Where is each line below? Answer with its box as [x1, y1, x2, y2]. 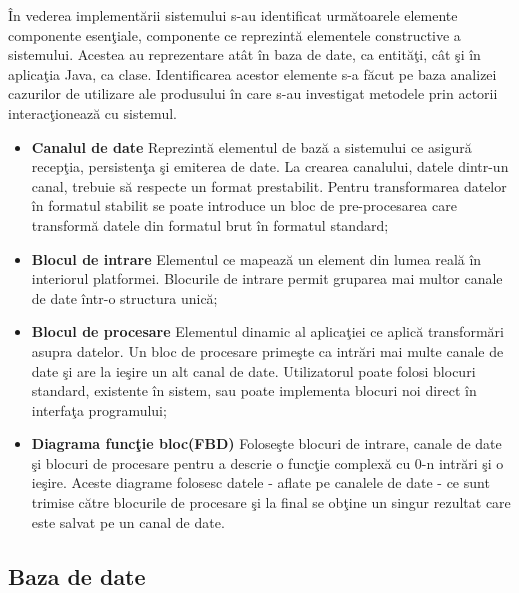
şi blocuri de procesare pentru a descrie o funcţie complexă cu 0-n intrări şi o [31, 452, 504, 473]
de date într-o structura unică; [31, 287, 218, 308]
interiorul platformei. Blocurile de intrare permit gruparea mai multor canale [31, 268, 503, 289]
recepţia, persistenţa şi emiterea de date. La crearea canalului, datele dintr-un [31, 156, 509, 177]
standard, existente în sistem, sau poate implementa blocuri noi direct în [31, 380, 477, 401]
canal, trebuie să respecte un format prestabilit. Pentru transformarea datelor [31, 175, 507, 196]
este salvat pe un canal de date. [31, 511, 225, 532]
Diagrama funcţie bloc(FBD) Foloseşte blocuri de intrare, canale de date [31, 433, 502, 454]
